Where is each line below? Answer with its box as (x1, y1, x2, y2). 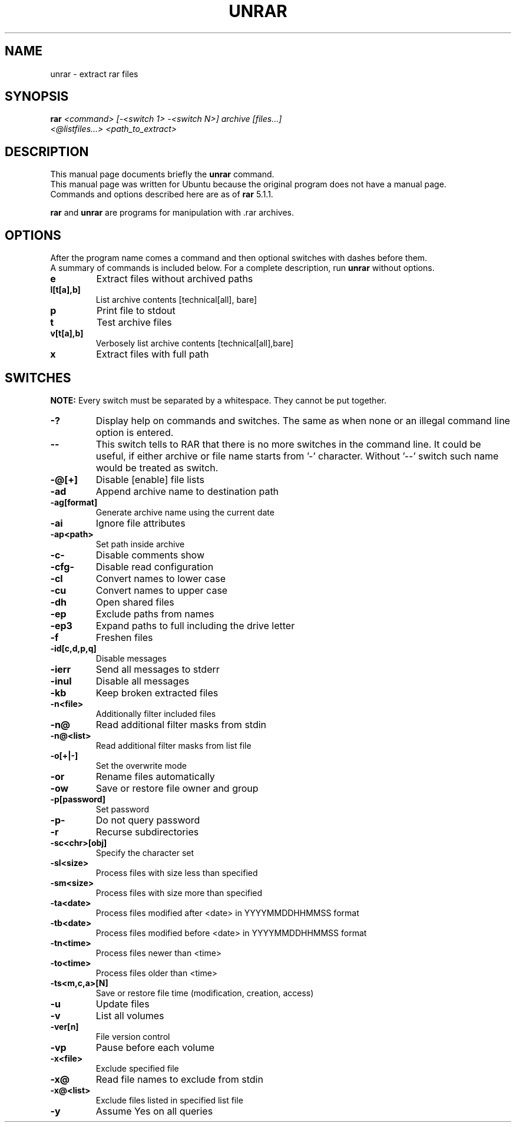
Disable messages (95, 653, 167, 663)
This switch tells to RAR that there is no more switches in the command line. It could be (95, 438, 481, 450)
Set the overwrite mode (95, 760, 187, 771)
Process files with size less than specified (95, 867, 258, 878)
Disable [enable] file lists (95, 473, 204, 485)
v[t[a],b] (50, 328, 84, 339)
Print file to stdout (96, 305, 176, 317)
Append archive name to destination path (95, 485, 279, 497)
